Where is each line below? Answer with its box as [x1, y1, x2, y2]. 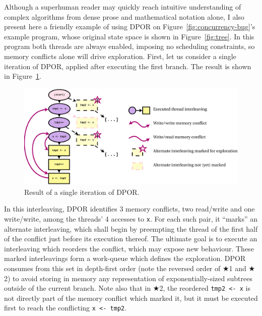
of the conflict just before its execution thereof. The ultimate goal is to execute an [4, 233, 257, 244]
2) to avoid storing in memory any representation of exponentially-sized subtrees [4, 273, 252, 283]
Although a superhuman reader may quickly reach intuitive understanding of [4, 2, 241, 12]
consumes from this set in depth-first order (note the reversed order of [4, 263, 221, 274]
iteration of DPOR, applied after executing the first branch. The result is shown [4, 61, 251, 71]
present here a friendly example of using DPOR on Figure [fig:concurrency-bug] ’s [4, 21, 255, 32]
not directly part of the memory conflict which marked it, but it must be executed [4, 292, 258, 303]
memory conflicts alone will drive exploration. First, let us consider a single [4, 50, 236, 61]
